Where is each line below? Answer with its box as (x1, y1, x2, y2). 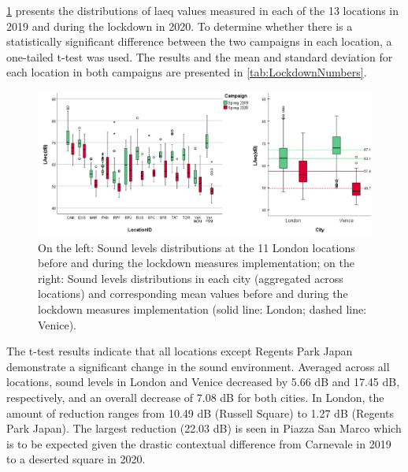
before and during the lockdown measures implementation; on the (38, 255, 355, 271)
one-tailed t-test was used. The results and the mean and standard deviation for (6, 48, 393, 65)
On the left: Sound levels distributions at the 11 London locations (38, 239, 355, 255)
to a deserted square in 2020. (6, 451, 146, 467)
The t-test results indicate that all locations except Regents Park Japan (6, 343, 353, 359)
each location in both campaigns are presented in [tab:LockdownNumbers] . (6, 64, 367, 80)
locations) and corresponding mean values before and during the (38, 285, 348, 302)
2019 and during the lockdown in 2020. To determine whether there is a (6, 17, 353, 34)
